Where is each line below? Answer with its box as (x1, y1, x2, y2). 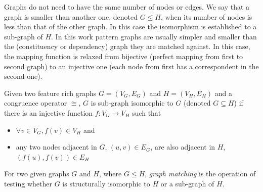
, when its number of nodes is (160, 11, 252, 22)
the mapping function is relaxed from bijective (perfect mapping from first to (4, 51, 243, 61)
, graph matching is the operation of (145, 168, 256, 179)
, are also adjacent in (150, 141, 215, 152)
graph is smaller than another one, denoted (4, 11, 138, 22)
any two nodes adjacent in (16, 141, 97, 152)
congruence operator (4, 98, 67, 108)
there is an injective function (4, 107, 93, 118)
